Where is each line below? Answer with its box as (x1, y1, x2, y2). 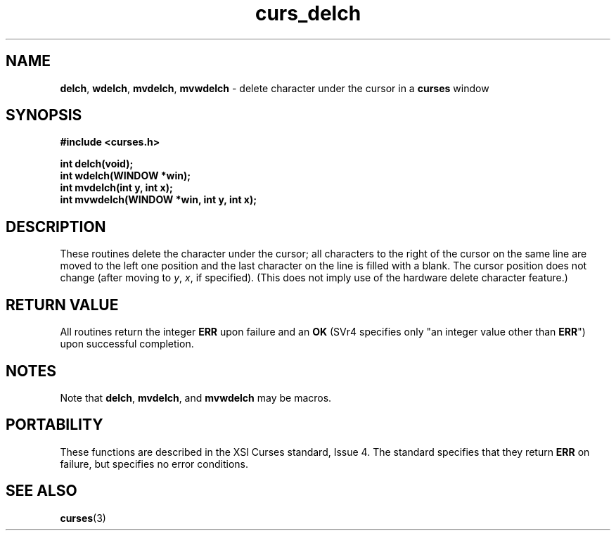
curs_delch (255, 1, 361, 25)
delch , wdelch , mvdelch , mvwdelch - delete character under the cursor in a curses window (60, 82, 489, 94)
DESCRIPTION (6, 217, 106, 236)
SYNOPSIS (6, 106, 82, 125)
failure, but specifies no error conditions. (60, 457, 248, 470)
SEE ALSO (6, 482, 77, 500)
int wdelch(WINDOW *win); (60, 170, 191, 182)
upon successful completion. (60, 338, 194, 350)
